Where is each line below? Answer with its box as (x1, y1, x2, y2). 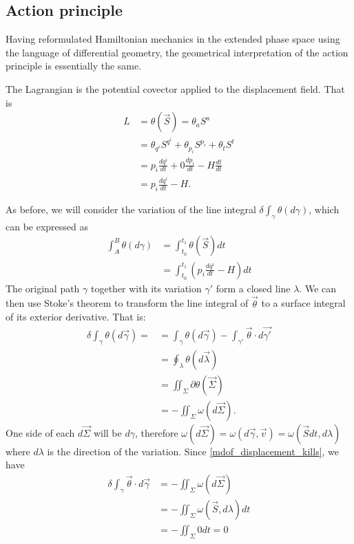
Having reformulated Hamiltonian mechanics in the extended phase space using (6, 32, 340, 46)
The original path (6, 281, 80, 295)
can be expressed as (6, 219, 89, 233)
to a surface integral (261, 296, 346, 310)
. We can (299, 281, 337, 295)
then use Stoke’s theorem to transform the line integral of (6, 296, 249, 310)
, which (309, 202, 340, 217)
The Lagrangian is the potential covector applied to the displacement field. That (6, 81, 345, 96)
